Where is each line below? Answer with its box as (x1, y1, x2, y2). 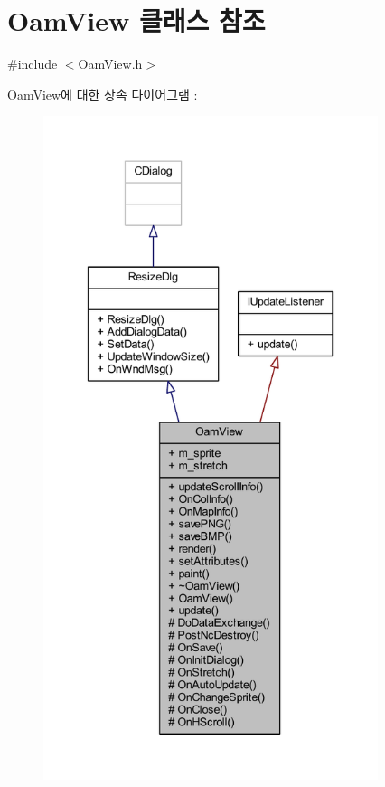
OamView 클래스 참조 (7, 2, 266, 39)
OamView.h (78, 54, 143, 73)
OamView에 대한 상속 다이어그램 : (7, 84, 198, 103)
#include (7, 54, 58, 73)
